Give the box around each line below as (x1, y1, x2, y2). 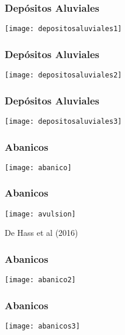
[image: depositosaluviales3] (5, 117, 122, 126)
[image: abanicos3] (5, 322, 80, 331)
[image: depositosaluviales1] (5, 25, 122, 33)
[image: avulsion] (5, 209, 76, 218)
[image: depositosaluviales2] (5, 71, 122, 80)
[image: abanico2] (5, 276, 76, 285)
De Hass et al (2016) (5, 226, 78, 239)
